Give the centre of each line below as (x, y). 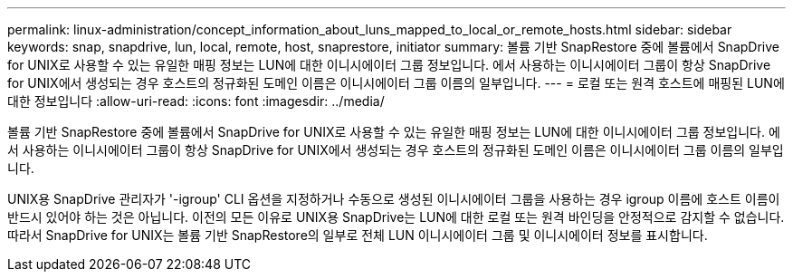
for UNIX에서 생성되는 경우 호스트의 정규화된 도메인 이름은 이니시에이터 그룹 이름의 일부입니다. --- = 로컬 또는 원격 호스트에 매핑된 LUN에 (396, 83)
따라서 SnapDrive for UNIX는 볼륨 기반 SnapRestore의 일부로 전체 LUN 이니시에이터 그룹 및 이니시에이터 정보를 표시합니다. (358, 235)
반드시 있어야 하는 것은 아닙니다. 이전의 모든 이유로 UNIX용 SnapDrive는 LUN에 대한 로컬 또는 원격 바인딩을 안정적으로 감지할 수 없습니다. (396, 217)
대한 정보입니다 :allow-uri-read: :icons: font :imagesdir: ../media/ (196, 101)
